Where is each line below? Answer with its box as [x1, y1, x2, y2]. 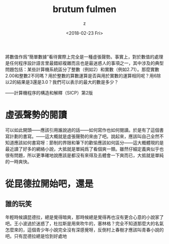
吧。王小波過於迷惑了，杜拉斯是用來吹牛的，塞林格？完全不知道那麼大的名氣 [5, 220, 164, 226]
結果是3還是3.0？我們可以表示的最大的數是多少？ [17, 79, 119, 85]
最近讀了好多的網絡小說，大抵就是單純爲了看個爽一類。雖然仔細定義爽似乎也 [5, 145, 164, 152]
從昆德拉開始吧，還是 [5, 178, 94, 190]
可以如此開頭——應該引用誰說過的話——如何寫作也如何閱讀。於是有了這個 [5, 127, 159, 133]
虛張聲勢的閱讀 [5, 110, 67, 121]
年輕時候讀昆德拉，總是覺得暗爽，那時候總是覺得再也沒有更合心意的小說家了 [5, 214, 164, 220]
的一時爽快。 [5, 158, 32, 165]
